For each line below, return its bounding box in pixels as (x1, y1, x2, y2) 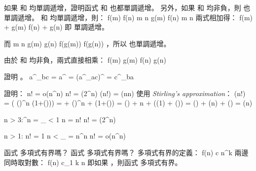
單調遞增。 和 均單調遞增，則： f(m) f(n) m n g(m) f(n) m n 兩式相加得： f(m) (4, 12, 253, 22)
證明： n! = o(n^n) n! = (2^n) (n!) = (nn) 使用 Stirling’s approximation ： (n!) (4, 88, 246, 98)
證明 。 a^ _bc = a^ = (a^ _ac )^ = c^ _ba (4, 71, 134, 81)
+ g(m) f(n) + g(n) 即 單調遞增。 (4, 22, 109, 32)
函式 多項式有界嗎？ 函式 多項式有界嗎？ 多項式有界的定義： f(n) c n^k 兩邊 (4, 147, 249, 157)
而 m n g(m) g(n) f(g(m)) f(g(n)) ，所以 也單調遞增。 (4, 38, 171, 48)
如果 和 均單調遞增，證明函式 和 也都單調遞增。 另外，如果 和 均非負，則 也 (4, 2, 251, 12)
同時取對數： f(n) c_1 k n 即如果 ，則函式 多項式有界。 (4, 157, 182, 167)
